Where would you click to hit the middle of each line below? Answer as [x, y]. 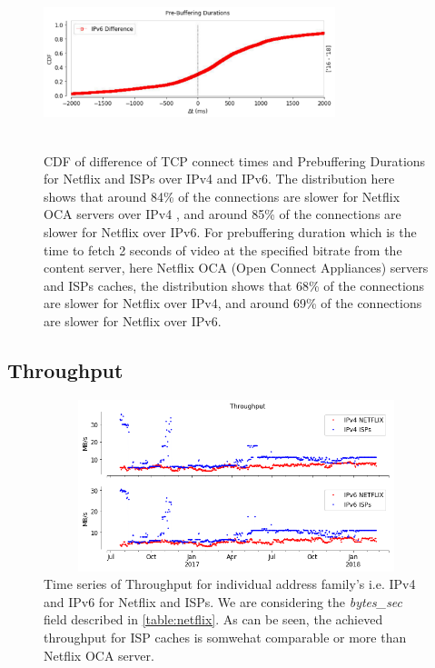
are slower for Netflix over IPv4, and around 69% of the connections [233, 303]
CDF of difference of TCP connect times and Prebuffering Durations [235, 160]
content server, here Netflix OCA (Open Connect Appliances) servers [236, 268]
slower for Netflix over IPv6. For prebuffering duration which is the [230, 231]
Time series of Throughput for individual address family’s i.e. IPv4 [230, 584]
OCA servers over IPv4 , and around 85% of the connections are [222, 214]
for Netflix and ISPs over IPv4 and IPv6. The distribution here [219, 179]
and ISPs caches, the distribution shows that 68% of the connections [234, 285]
